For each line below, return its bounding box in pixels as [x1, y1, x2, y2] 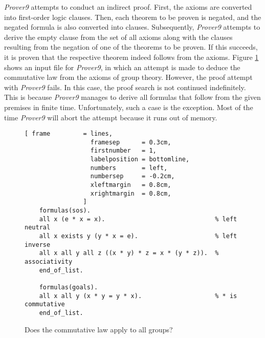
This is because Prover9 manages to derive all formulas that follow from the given [4, 92, 261, 102]
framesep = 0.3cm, [90, 138, 171, 146]
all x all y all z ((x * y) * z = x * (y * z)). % [39, 249, 219, 257]
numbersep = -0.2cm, [90, 173, 175, 180]
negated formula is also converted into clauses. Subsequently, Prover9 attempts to [4, 22, 260, 32]
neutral [25, 224, 51, 231]
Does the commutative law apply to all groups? [25, 324, 173, 334]
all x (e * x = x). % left [39, 215, 237, 223]
